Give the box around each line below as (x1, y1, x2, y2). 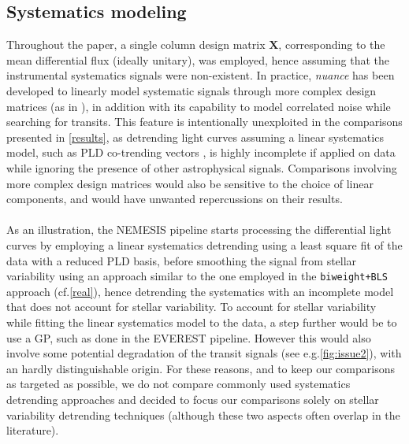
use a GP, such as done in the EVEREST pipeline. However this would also (6, 329, 371, 346)
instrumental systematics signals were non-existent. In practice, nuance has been (6, 67, 395, 83)
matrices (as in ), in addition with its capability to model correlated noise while (6, 98, 391, 114)
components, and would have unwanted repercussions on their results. (6, 191, 343, 207)
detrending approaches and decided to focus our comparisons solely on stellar (6, 390, 379, 407)
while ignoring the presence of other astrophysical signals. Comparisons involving (6, 159, 397, 176)
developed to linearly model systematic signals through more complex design (6, 82, 377, 98)
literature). (6, 422, 59, 438)
